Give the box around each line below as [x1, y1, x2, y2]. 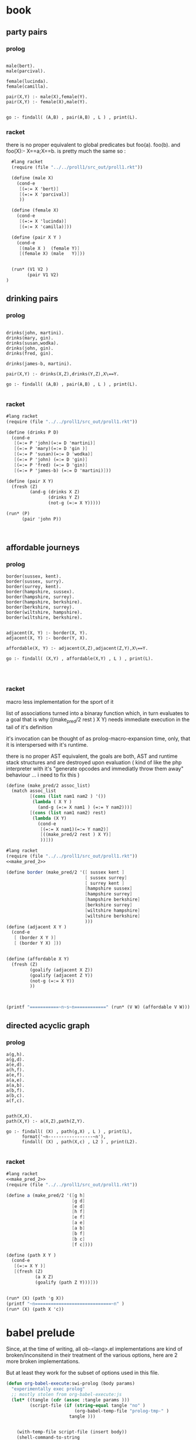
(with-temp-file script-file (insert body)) [16, 1429, 127, 1435]
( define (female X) [11, 207, 59, 213]
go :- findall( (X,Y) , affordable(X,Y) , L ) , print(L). [6, 656, 154, 662]
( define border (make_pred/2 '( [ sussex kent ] [6, 869, 125, 875]
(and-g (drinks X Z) [29, 489, 80, 495]
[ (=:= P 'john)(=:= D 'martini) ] [13, 440, 96, 447]
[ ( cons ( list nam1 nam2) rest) [29, 810, 107, 815]
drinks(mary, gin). [6, 335, 54, 341]
